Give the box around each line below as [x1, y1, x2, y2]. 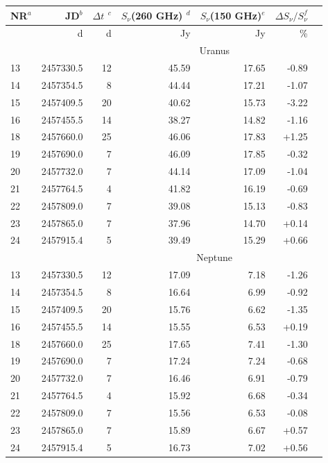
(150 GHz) [209, 8, 262, 22]
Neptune [196, 250, 233, 264]
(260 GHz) [130, 8, 183, 22]
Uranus [199, 43, 230, 58]
